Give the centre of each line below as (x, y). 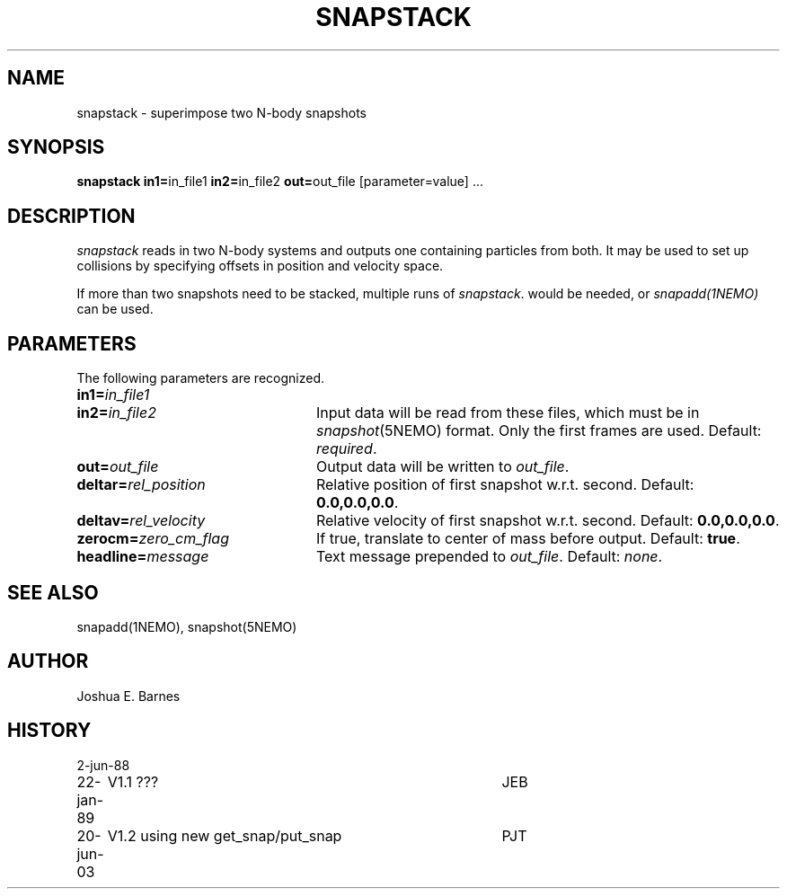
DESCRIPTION (71, 216)
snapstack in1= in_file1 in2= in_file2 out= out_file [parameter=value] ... (280, 182)
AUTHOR (48, 661)
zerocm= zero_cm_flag (153, 539)
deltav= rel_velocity (141, 521)
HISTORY (49, 731)
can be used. (115, 309)
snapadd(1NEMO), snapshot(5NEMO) (187, 626)
